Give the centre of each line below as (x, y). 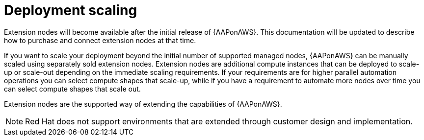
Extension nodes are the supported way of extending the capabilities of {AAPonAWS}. (143, 104)
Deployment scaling (71, 10)
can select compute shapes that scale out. (72, 89)
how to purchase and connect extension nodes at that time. (100, 40)
